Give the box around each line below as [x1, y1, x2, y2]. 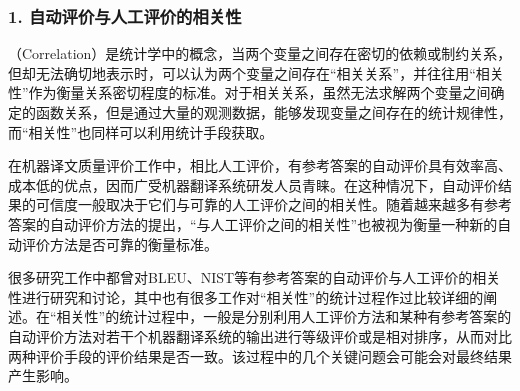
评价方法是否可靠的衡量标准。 [21, 233, 218, 254]
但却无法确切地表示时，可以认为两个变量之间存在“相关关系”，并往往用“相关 [8, 62, 504, 83]
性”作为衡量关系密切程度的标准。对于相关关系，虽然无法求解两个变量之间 [8, 82, 491, 103]
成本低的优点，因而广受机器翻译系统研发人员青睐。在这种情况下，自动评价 [8, 174, 498, 195]
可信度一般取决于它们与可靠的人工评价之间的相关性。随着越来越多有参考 [35, 194, 512, 215]
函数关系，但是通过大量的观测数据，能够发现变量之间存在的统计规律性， [35, 102, 512, 122]
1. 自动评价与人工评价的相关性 [8, 3, 242, 28]
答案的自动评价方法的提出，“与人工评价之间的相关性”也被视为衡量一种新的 [8, 213, 498, 234]
